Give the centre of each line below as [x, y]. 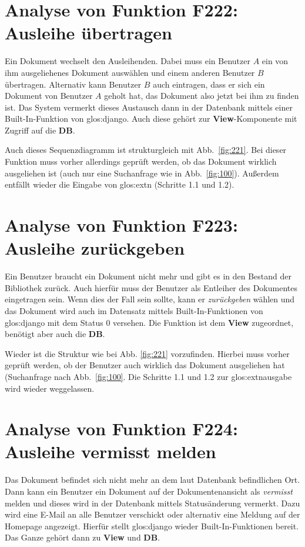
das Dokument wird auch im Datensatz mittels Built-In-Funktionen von [134, 310]
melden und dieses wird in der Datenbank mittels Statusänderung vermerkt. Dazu [152, 503]
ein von [275, 61]
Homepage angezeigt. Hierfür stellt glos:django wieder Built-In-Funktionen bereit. [152, 526]
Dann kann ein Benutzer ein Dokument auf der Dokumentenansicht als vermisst [149, 491]
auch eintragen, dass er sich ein [209, 84]
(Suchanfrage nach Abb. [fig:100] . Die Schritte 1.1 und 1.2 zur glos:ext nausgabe [148, 376]
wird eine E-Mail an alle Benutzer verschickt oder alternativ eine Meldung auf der [152, 514]
